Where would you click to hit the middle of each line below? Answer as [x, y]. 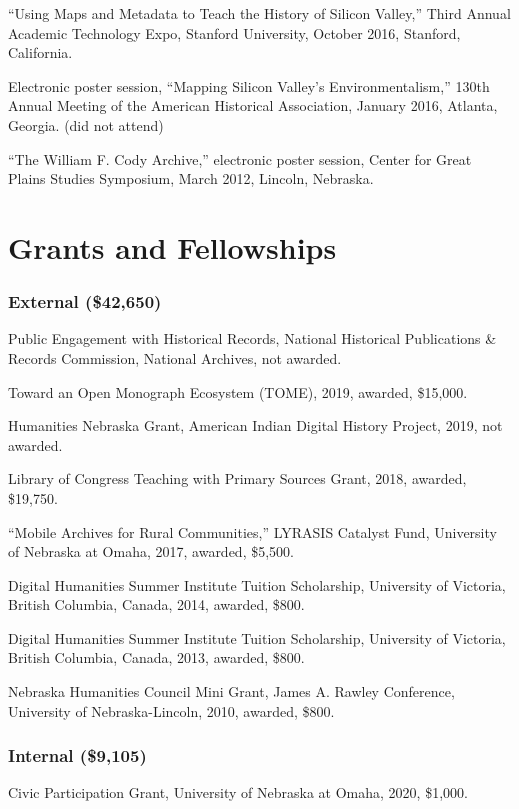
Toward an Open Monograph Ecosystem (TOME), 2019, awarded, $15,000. [238, 391]
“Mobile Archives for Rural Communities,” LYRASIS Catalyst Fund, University [252, 531]
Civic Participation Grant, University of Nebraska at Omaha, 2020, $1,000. [238, 792]
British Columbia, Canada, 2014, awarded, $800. [156, 604]
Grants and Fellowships [172, 246]
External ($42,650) [85, 301]
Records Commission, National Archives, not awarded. [175, 357]
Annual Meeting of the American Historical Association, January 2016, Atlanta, [253, 105]
